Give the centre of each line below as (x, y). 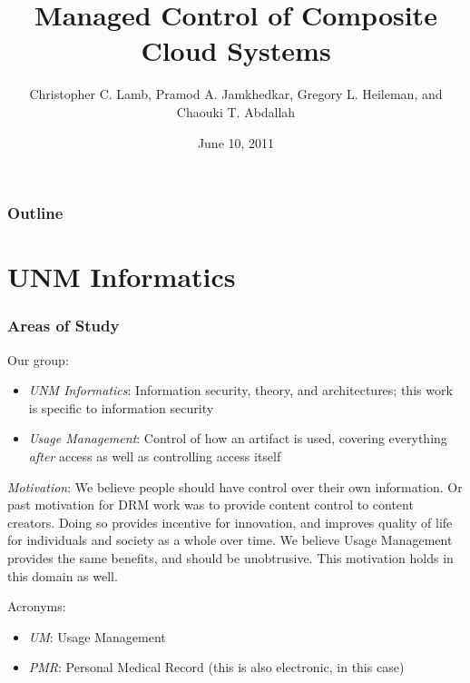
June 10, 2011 (236, 142)
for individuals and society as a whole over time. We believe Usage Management (230, 540)
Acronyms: (37, 606)
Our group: (38, 359)
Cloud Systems (236, 50)
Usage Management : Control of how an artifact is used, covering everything (238, 438)
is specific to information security (121, 407)
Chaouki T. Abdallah (236, 111)
